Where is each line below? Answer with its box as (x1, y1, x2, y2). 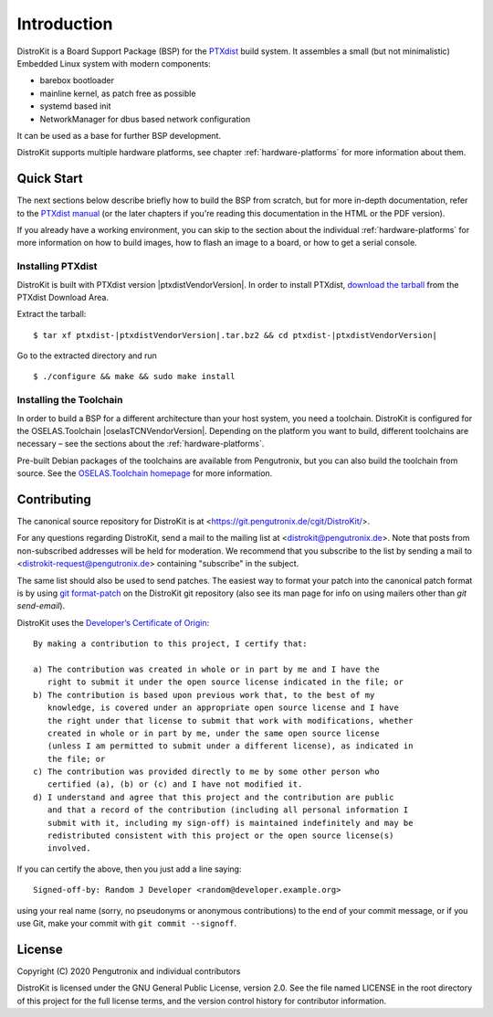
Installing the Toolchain (16, 394, 123, 407)
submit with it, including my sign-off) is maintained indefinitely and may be (47, 818, 414, 828)
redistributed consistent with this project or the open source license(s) (47, 831, 394, 841)
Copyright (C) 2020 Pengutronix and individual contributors (16, 965, 241, 977)
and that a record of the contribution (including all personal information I (47, 805, 409, 815)
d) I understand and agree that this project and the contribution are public (33, 791, 394, 802)
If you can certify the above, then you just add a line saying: (16, 863, 242, 874)
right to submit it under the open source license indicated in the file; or (47, 677, 404, 687)
